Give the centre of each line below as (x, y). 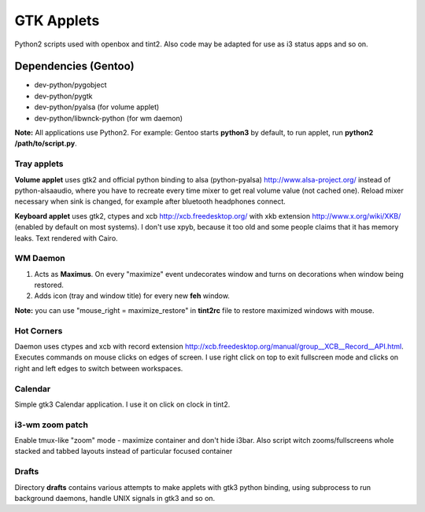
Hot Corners (39, 330)
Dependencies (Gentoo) (75, 66)
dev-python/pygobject (70, 85)
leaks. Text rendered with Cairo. (66, 238)
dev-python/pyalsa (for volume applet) (97, 107)
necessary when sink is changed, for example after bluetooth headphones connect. (150, 201)
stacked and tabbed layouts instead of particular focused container (124, 451)
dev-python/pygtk (63, 96)
